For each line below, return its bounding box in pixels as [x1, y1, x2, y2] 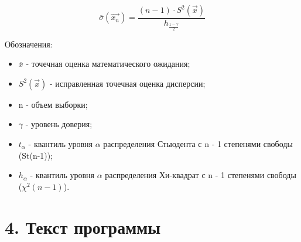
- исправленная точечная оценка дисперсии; [49, 77, 206, 89]
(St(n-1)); [18, 149, 53, 161]
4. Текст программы [5, 214, 161, 238]
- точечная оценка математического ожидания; [26, 57, 190, 70]
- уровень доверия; [25, 118, 93, 130]
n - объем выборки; [18, 98, 88, 110]
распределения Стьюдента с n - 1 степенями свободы [103, 137, 293, 149]
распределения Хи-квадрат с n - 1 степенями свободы [105, 169, 296, 181]
